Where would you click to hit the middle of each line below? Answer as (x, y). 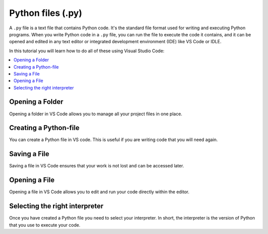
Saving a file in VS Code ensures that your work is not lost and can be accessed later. (97, 166)
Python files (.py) (46, 13)
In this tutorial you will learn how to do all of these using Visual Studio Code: (87, 51)
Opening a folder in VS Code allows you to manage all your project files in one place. (96, 114)
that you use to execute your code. (45, 225)
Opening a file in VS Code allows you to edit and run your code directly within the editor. (99, 192)
